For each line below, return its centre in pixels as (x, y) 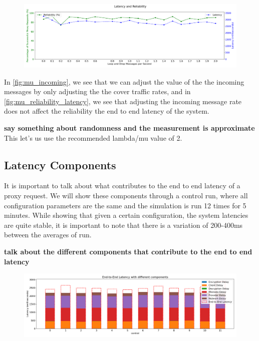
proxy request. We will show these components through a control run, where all (126, 196)
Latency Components (60, 164)
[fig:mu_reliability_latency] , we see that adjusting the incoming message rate (123, 101)
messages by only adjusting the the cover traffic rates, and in (97, 91)
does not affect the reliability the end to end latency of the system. (107, 111)
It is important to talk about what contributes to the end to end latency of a (122, 186)
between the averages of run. (48, 235)
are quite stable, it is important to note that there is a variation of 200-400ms (123, 225)
